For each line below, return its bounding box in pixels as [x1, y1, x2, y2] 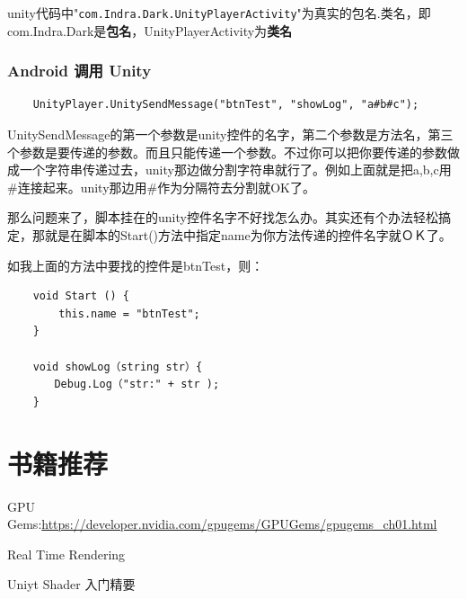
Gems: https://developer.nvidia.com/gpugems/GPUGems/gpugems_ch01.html [7, 514, 437, 533]
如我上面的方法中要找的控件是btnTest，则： [7, 255, 264, 274]
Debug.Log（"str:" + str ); [54, 378, 220, 391]
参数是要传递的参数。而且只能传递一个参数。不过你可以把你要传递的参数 [19, 142, 447, 161]
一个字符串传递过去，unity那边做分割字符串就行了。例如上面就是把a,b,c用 [19, 160, 452, 179]
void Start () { [32, 290, 130, 303]
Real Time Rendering [7, 544, 126, 563]
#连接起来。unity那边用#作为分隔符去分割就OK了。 [7, 177, 316, 196]
